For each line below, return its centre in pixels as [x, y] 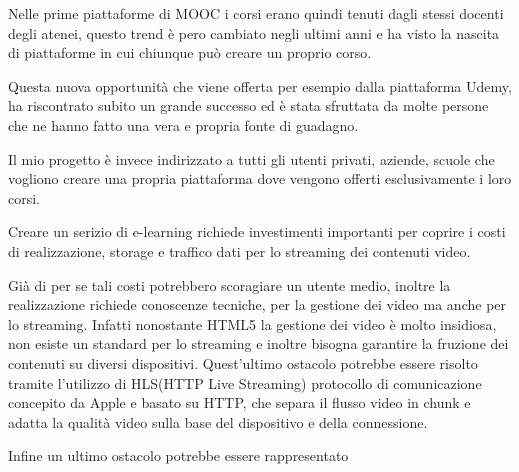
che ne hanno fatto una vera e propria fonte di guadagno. [183, 124]
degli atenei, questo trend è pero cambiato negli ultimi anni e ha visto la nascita [254, 32]
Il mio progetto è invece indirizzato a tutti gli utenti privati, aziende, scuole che [251, 158]
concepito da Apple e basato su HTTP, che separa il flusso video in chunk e [239, 402]
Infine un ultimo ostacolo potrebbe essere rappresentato [178, 455]
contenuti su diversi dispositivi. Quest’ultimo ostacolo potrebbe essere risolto [243, 362]
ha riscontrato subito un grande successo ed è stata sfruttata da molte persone [248, 105]
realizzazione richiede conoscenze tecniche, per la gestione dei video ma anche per [257, 304]
